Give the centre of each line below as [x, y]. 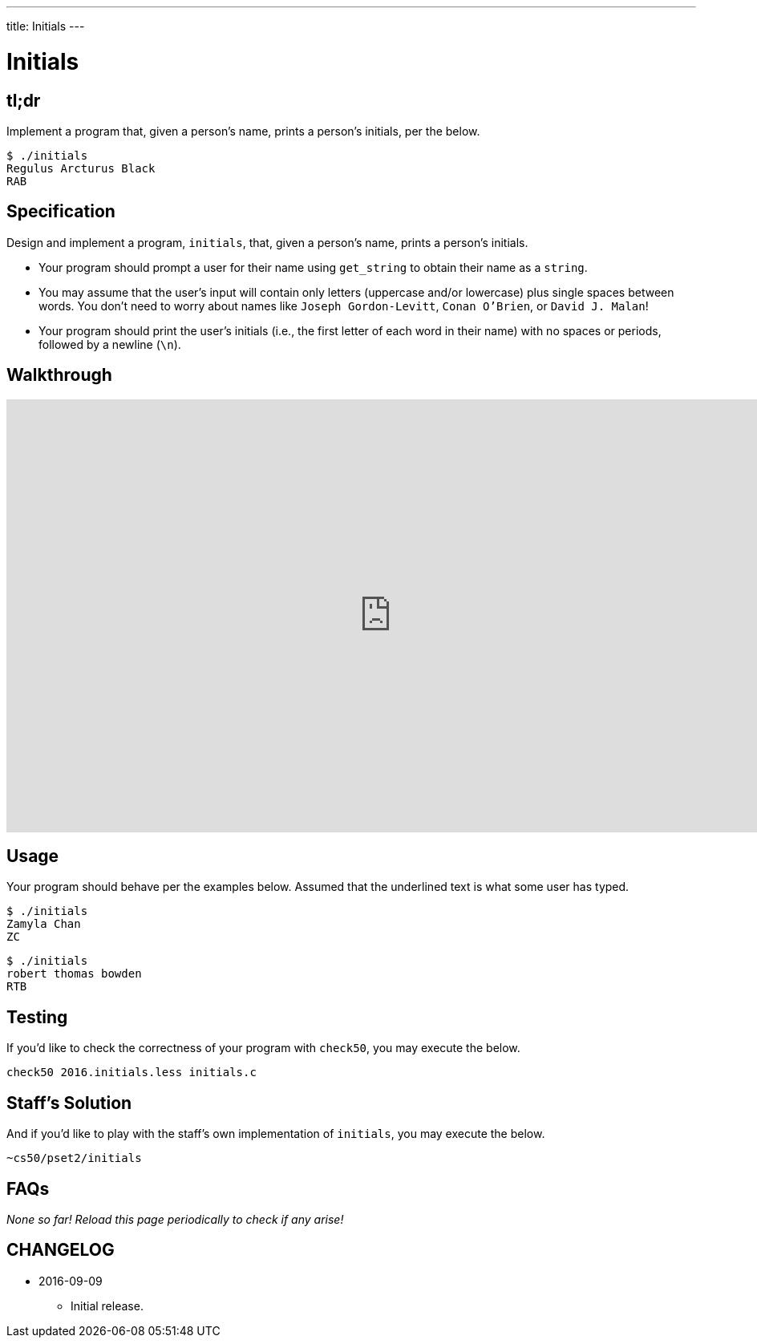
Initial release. [107, 1306]
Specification [61, 212]
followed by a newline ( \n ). [110, 344]
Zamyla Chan [44, 924]
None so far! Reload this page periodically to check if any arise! [175, 1219]
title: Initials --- [46, 26]
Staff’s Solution [69, 1103]
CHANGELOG [61, 1250]
